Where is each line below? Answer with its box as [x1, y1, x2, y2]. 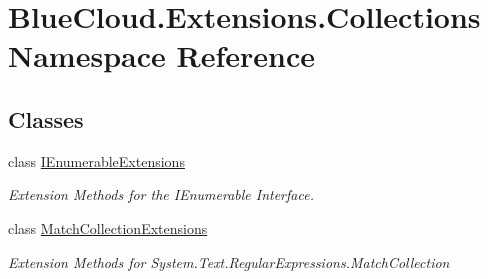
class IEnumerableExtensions [8, 150, 185, 171]
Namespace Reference [8, 35, 315, 76]
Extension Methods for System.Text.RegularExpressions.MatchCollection [8, 251, 450, 272]
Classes [8, 103, 84, 134]
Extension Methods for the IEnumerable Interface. [8, 184, 314, 205]
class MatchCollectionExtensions [8, 217, 208, 238]
